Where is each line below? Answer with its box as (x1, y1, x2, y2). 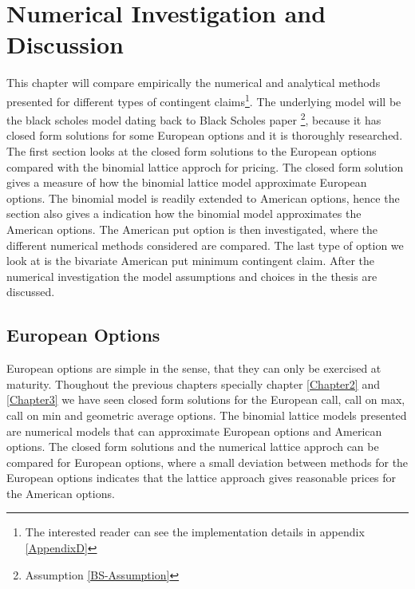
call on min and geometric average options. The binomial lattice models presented (6, 406, 407, 423)
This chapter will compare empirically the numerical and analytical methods (6, 74, 381, 91)
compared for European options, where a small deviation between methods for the (6, 453, 409, 470)
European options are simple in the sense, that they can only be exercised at (6, 360, 381, 377)
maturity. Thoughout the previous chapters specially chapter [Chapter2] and (6, 375, 380, 392)
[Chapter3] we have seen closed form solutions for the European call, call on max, (6, 391, 405, 408)
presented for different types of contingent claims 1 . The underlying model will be (6, 90, 401, 109)
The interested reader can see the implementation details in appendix (25, 524, 365, 540)
